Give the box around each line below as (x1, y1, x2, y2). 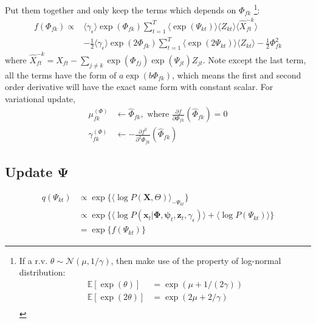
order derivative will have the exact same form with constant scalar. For (5, 80, 273, 93)
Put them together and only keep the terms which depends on (5, 3, 236, 16)
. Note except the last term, (202, 53, 306, 66)
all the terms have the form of (5, 68, 117, 81)
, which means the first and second (172, 68, 301, 81)
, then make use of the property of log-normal (111, 254, 281, 266)
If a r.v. (19, 254, 48, 266)
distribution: (19, 266, 66, 279)
